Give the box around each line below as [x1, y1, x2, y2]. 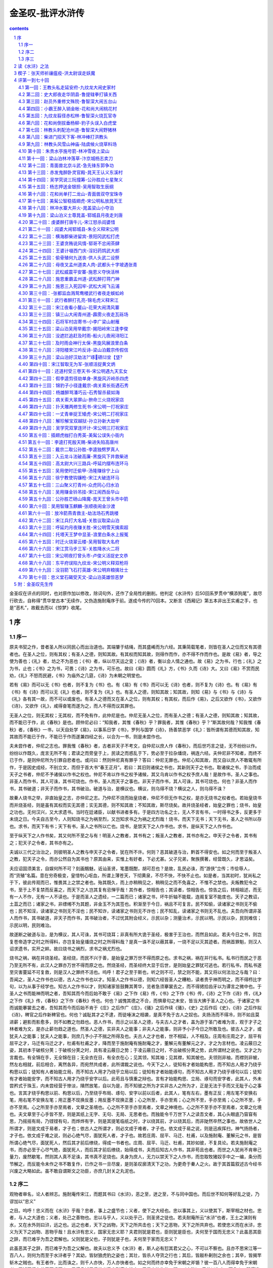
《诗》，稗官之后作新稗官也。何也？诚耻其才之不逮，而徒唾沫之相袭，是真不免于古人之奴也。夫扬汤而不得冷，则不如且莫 [9, 1012, 260, 1018]
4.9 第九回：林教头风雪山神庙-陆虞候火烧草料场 [18, 141, 117, 147]
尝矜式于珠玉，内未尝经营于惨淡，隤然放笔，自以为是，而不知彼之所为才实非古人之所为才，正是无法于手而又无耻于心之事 [9, 1083, 262, 1089]
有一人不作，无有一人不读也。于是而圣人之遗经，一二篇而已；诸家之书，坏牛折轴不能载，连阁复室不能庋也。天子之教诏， [9, 894, 262, 900]
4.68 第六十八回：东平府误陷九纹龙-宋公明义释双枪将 [18, 559, 128, 566]
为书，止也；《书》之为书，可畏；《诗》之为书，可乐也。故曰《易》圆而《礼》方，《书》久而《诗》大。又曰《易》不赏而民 [9, 665, 260, 672]
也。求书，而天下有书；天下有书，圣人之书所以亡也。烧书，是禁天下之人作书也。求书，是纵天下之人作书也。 [9, 823, 235, 829]
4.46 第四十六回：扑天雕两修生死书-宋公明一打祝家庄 [18, 404, 129, 410]
